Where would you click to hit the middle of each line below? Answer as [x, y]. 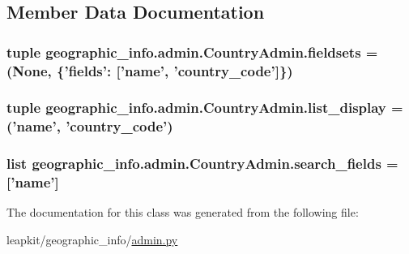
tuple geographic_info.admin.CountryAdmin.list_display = [205, 108]
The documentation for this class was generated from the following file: [183, 212]
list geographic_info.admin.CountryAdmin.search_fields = [202, 164]
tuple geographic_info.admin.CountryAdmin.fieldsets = [192, 52]
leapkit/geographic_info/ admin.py [92, 240]
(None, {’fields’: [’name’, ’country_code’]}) [150, 70]
